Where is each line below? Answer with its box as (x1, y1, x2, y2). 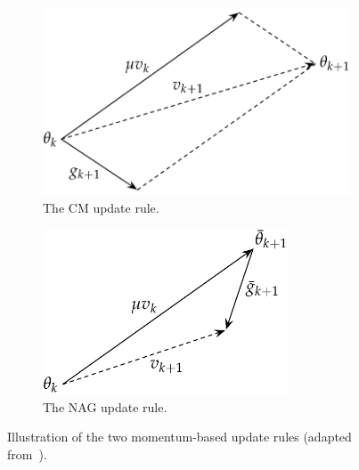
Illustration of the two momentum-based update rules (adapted (7, 427, 352, 446)
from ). (7, 444, 47, 463)
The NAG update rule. (43, 397, 167, 416)
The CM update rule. (43, 198, 159, 216)
